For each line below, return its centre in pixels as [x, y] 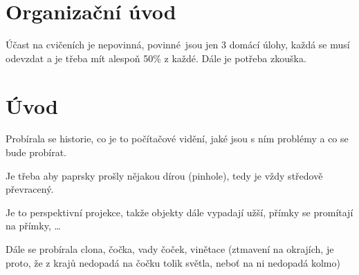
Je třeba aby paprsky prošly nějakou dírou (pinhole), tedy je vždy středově [164, 175]
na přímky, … [33, 226]
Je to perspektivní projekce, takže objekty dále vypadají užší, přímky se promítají [179, 212]
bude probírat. [36, 152]
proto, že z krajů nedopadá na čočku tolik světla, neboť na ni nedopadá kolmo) [173, 262]
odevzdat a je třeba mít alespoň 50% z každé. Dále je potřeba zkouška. [156, 58]
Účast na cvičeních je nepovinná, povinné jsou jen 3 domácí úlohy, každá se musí [178, 45]
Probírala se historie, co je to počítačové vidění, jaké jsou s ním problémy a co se [177, 139]
